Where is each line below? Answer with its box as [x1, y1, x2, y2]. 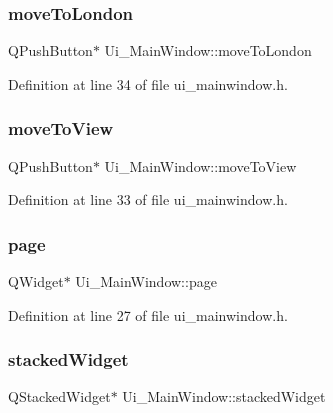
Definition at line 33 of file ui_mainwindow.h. [8, 189, 288, 210]
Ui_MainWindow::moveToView [104, 155, 297, 176]
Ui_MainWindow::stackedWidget [122, 386, 326, 407]
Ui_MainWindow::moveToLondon [104, 40, 312, 61]
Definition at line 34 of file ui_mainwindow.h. [8, 73, 288, 94]
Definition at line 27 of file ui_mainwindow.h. [8, 304, 288, 325]
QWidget [8, 271, 64, 292]
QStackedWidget [8, 386, 111, 407]
